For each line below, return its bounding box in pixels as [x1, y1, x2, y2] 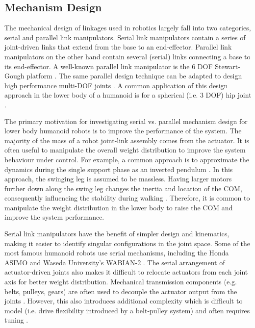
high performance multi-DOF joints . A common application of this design [4, 80, 228, 90]
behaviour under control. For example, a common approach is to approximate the [4, 154, 250, 164]
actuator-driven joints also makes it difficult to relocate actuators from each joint [4, 267, 248, 277]
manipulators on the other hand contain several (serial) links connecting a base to [4, 51, 251, 61]
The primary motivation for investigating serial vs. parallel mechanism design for [4, 116, 248, 126]
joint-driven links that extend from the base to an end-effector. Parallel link [4, 42, 232, 52]
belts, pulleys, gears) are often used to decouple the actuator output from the [4, 286, 237, 296]
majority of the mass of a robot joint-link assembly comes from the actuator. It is [4, 135, 250, 145]
